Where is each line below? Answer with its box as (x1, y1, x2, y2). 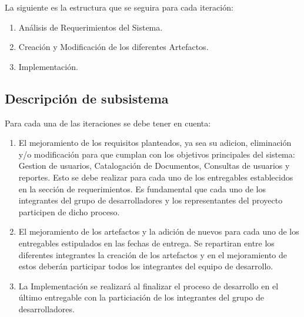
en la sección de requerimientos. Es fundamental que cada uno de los (18, 182, 266, 195)
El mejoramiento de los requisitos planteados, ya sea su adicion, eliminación (18, 136, 292, 149)
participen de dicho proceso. (18, 205, 120, 218)
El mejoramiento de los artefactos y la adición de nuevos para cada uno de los (18, 225, 299, 238)
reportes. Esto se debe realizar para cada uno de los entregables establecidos (18, 171, 293, 183)
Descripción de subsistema (5, 89, 169, 107)
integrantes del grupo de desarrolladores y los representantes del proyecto (18, 194, 283, 206)
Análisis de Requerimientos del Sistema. (18, 21, 163, 33)
